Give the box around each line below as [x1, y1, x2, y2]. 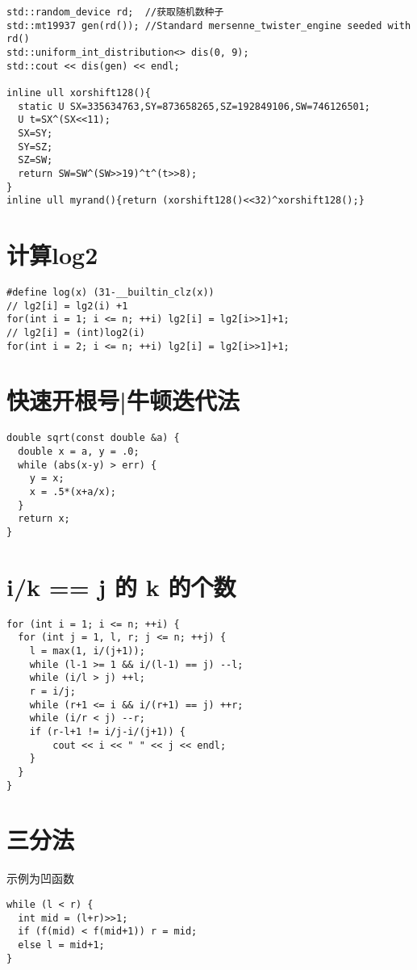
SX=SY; [18, 127, 53, 139]
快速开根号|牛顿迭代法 [6, 384, 240, 417]
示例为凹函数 [6, 870, 74, 887]
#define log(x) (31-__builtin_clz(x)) [6, 286, 215, 298]
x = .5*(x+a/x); [29, 486, 117, 498]
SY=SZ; [18, 141, 53, 153]
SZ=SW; [18, 154, 53, 166]
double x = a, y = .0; [18, 446, 140, 458]
